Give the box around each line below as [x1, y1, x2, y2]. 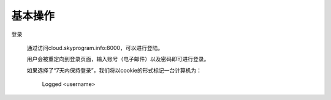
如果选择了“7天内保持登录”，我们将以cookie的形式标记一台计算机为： [26, 66, 202, 74]
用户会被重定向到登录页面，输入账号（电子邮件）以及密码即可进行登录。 [26, 55, 210, 63]
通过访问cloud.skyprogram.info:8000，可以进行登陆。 [26, 44, 164, 51]
